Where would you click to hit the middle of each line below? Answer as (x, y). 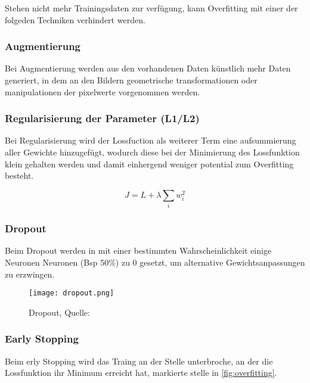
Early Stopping (42, 339)
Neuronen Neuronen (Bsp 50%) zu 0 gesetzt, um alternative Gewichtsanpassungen (155, 262)
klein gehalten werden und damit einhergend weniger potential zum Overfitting (149, 164)
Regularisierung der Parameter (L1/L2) (102, 118)
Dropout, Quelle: (59, 312)
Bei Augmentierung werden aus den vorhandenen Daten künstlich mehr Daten (148, 68)
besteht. (19, 175)
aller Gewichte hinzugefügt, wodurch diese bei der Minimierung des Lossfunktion (152, 152)
